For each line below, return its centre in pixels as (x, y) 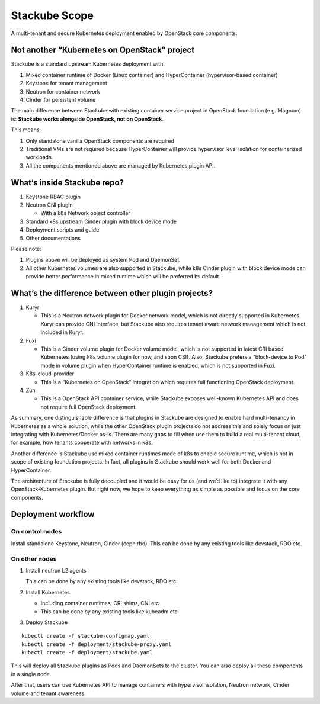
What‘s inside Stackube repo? (68, 183)
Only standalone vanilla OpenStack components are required (100, 141)
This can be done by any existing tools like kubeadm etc (109, 611)
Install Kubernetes (48, 592)
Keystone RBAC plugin (53, 197)
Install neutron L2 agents (56, 570)
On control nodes (36, 532)
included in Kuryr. (62, 332)
